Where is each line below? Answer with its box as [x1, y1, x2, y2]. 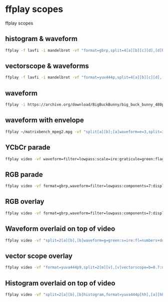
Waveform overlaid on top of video [5, 224, 115, 233]
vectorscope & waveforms [5, 62, 89, 71]
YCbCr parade [5, 143, 51, 152]
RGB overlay [5, 197, 44, 206]
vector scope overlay [5, 251, 72, 260]
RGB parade [5, 170, 43, 179]
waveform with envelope [5, 116, 84, 125]
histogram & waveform [5, 35, 77, 43]
